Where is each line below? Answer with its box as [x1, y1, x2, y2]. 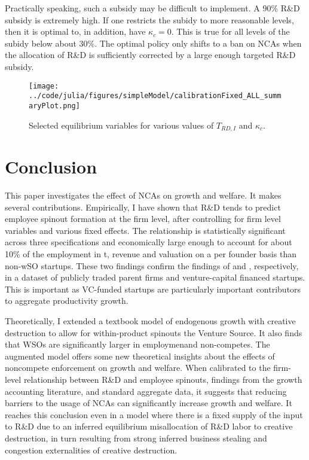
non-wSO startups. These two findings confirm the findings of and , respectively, [5, 259, 299, 272]
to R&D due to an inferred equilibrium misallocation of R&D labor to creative [5, 420, 293, 432]
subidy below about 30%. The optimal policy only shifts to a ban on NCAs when [5, 36, 302, 49]
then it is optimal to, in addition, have [5, 25, 146, 38]
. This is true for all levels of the [171, 25, 290, 38]
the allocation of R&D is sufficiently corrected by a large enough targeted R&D [5, 48, 296, 61]
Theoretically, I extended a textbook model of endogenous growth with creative [5, 315, 296, 327]
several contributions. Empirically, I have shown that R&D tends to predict [5, 200, 281, 213]
